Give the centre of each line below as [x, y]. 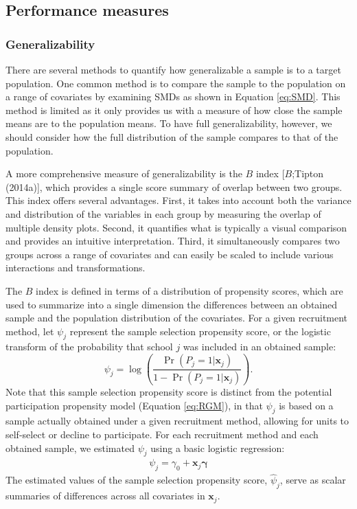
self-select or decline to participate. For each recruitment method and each [162, 434]
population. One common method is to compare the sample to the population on [176, 83]
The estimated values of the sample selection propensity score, [137, 480]
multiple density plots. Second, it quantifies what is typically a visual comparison [176, 227]
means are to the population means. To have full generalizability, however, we [169, 123]
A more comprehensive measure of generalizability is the [124, 173]
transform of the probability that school [89, 347]
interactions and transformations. [76, 268]
